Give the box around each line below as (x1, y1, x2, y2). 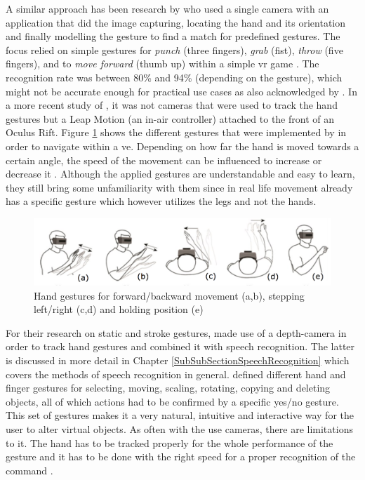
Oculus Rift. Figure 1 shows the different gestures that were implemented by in (6, 125, 347, 140)
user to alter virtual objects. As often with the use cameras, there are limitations (6, 422, 353, 436)
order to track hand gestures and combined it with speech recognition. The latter (6, 339, 355, 354)
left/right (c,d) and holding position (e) (34, 302, 204, 316)
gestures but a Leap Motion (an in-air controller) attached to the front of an (6, 111, 335, 126)
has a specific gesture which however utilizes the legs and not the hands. (6, 194, 317, 208)
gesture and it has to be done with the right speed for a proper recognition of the (6, 449, 356, 464)
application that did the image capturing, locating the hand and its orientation (6, 15, 346, 29)
